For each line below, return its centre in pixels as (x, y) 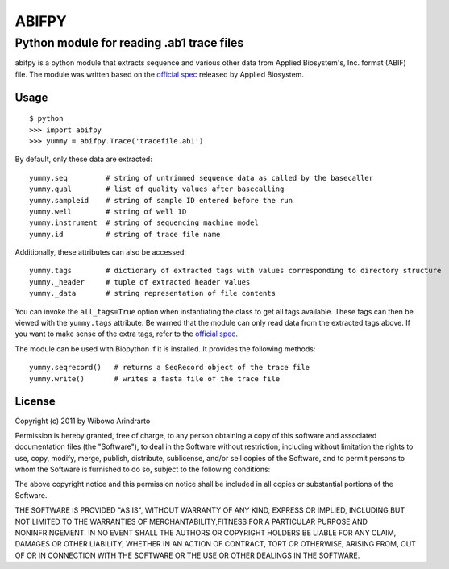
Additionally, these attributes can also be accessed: (101, 252)
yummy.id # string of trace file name (125, 234)
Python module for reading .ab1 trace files (129, 43)
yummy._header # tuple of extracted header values (140, 282)
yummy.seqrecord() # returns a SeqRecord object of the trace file (170, 368)
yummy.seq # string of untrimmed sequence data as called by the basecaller (202, 178)
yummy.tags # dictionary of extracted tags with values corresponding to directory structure (235, 271)
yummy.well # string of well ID (108, 211)
